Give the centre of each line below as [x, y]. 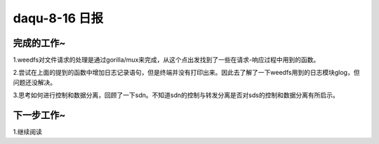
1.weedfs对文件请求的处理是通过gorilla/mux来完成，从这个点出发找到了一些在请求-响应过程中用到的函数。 [166, 60]
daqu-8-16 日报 [58, 18]
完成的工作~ [39, 43]
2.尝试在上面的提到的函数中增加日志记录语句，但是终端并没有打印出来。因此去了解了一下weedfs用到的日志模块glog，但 [186, 73]
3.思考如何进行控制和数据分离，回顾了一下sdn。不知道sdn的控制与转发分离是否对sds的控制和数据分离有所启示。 [176, 95]
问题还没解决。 [34, 82]
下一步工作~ [39, 115]
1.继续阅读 [27, 132]
